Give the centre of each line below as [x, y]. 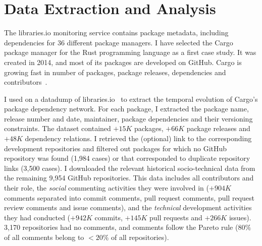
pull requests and [176, 217]
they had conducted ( [37, 217]
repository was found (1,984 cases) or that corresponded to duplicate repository [127, 158]
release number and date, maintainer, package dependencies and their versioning [128, 118]
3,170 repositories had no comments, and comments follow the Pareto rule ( [121, 227]
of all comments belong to [44, 237]
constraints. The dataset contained [58, 128]
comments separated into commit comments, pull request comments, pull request [129, 197]
